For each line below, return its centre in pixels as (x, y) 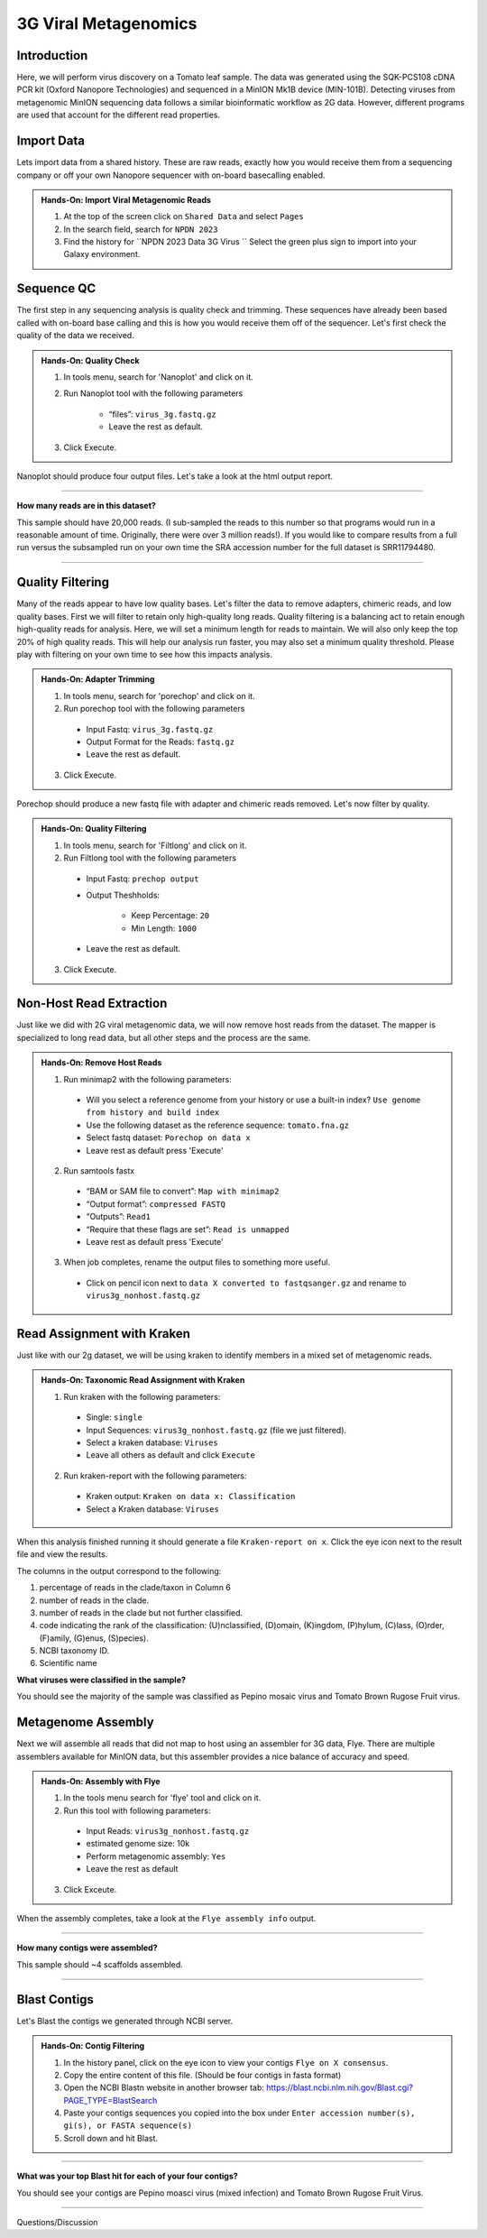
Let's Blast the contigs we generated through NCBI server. (125, 2021)
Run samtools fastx (99, 1171)
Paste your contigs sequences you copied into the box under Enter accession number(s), (239, 2113)
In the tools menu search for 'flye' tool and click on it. (162, 1798)
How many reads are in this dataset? (87, 506)
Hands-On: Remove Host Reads (101, 1063)
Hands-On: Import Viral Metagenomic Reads (126, 199)
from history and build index (153, 1113)
